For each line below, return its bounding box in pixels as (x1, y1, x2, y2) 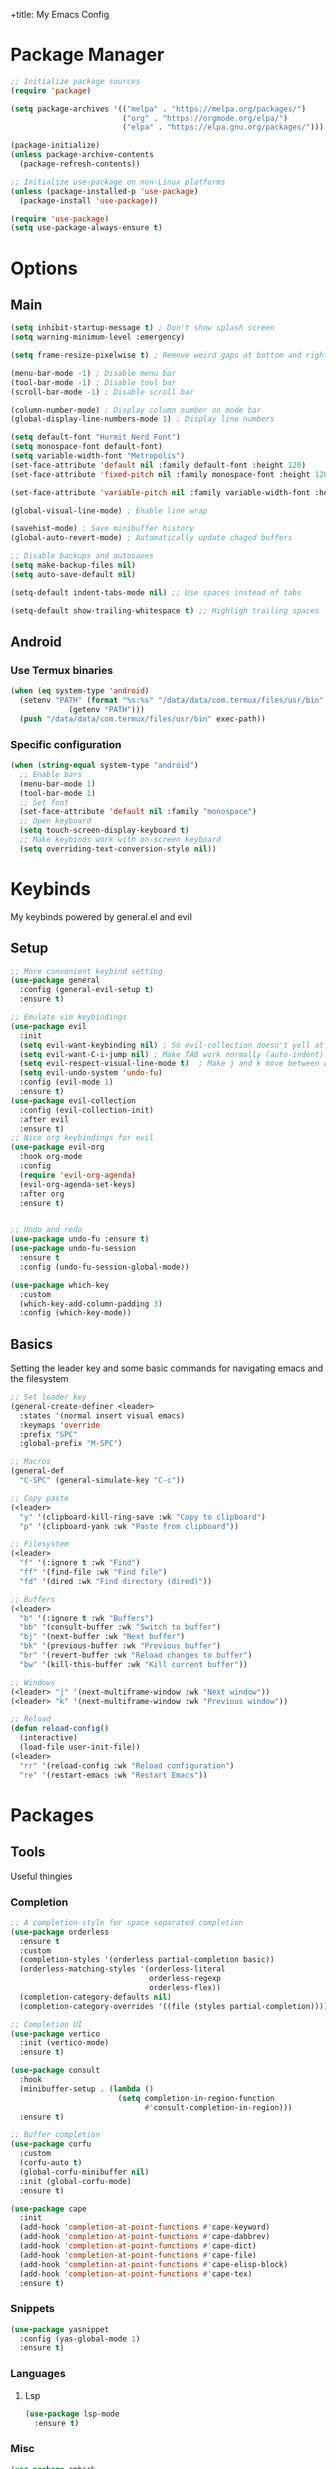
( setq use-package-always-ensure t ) (10, 223, 163, 233)
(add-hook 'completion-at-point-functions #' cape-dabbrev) (19, 2232, 271, 2242)
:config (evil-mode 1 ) (19, 1077, 114, 1088)
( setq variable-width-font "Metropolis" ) (10, 451, 186, 461)
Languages (10, 2367, 67, 2381)
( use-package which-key (10, 1280, 110, 1290)
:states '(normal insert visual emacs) (19, 1410, 186, 1421)
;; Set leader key (10, 1392, 87, 1403)
